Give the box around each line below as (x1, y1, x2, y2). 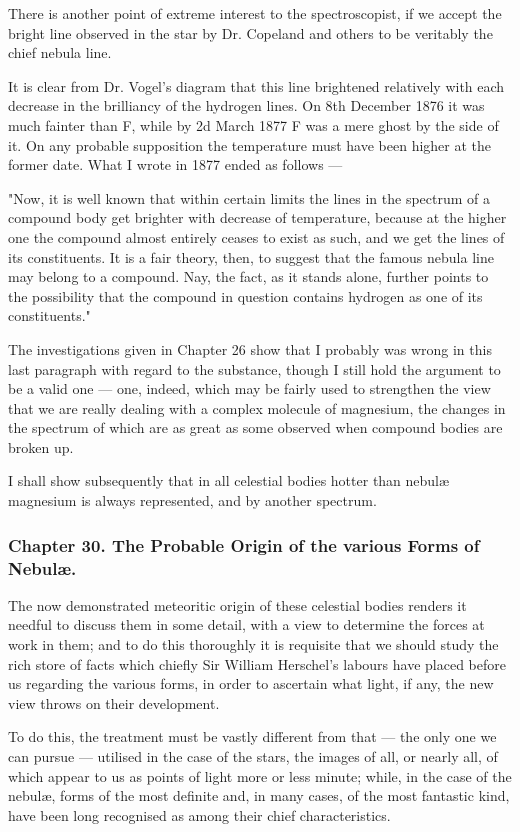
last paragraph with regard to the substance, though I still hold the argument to (8, 358, 501, 379)
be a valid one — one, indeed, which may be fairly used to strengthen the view (8, 378, 491, 399)
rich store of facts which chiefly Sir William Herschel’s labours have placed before (8, 653, 506, 674)
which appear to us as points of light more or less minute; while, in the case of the (8, 765, 512, 786)
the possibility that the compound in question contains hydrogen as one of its (8, 285, 483, 306)
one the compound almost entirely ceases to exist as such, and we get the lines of (8, 226, 505, 247)
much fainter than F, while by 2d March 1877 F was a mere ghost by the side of (8, 114, 499, 135)
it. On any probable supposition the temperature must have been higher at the (8, 134, 492, 155)
